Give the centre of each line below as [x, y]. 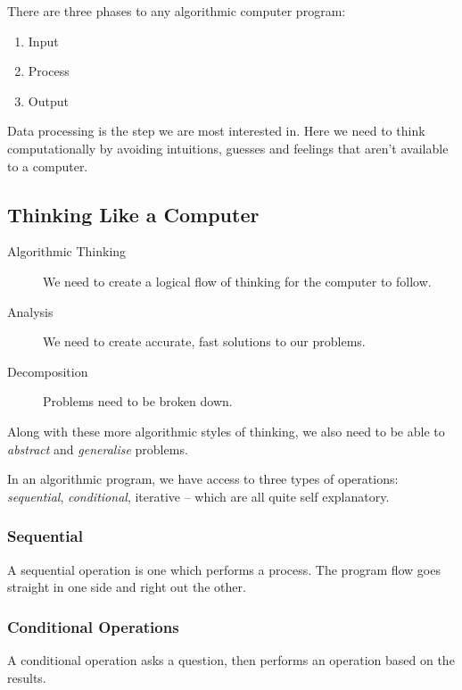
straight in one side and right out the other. [127, 587]
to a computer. [48, 166]
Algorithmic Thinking [67, 251]
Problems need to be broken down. [138, 401]
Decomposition [48, 371]
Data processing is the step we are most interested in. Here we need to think [216, 131]
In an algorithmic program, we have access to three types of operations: [203, 479]
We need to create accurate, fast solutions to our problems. [204, 341]
